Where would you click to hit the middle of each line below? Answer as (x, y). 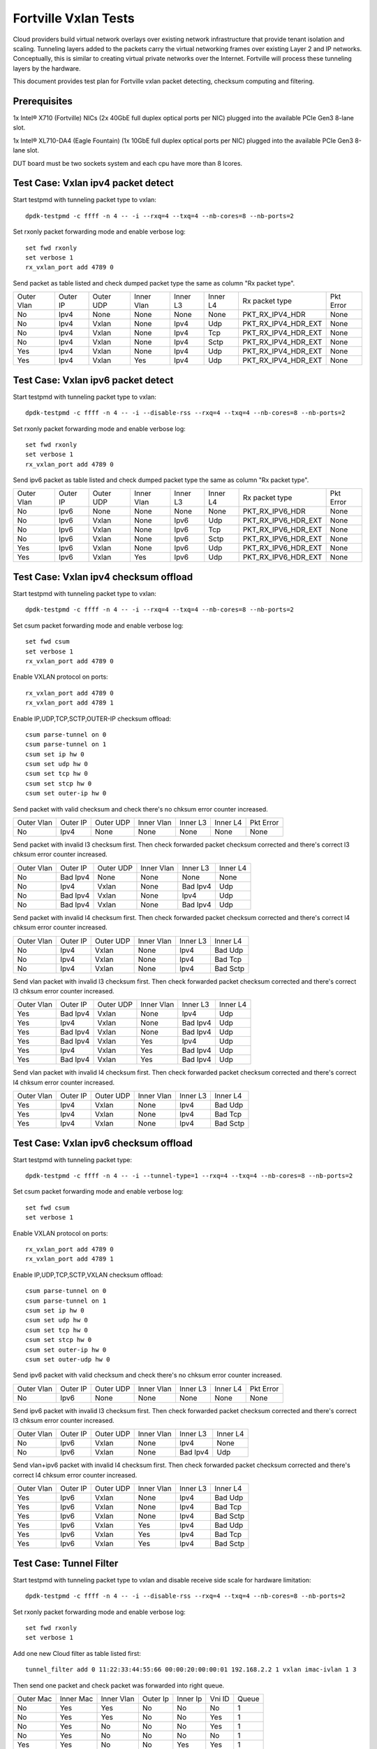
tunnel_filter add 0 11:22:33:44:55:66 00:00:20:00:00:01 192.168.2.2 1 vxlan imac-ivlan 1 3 (191, 1670)
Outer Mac (35, 1699)
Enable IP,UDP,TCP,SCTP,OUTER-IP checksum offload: (92, 718)
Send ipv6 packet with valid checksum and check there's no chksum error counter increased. (148, 1375)
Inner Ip (190, 1699)
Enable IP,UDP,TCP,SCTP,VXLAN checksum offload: (88, 1275)
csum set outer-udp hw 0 (68, 1359)
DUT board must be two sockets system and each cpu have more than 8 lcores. (128, 163)
